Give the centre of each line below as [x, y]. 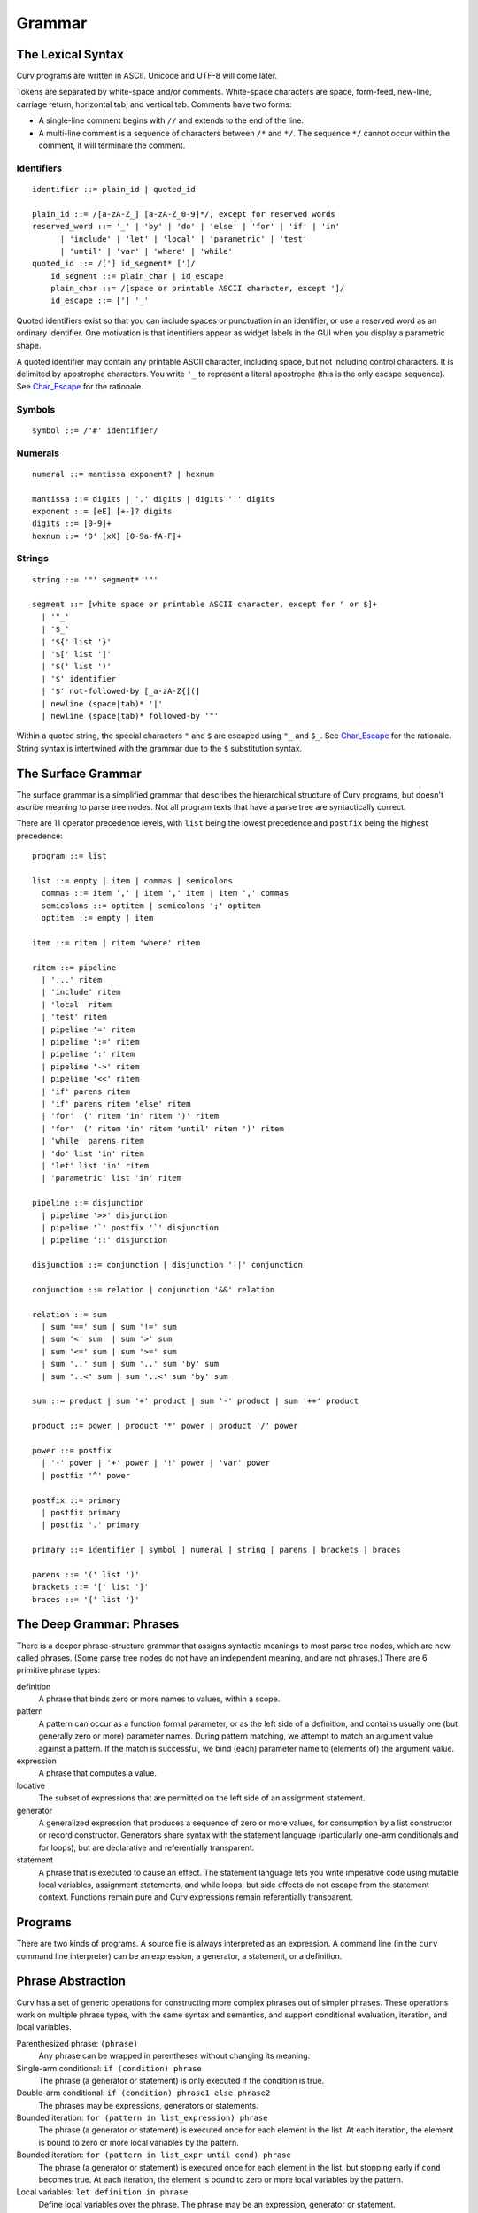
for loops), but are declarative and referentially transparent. [146, 1847]
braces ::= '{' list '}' [86, 1599]
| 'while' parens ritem [93, 1141]
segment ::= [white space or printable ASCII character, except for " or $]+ [205, 605]
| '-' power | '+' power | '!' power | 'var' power [155, 1463]
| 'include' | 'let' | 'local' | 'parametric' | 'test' [184, 239]
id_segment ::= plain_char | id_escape [137, 276]
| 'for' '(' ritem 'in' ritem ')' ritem [130, 1116]
